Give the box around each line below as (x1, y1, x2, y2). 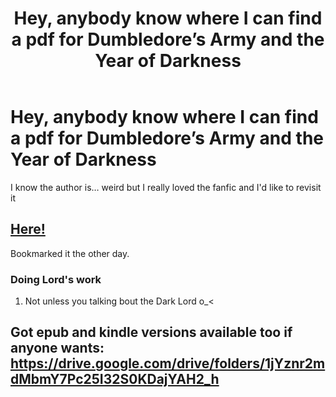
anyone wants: (10, 340, 105, 357)
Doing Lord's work (10, 272, 102, 286)
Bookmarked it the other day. (10, 247, 130, 259)
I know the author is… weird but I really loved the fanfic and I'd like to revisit (10, 181, 322, 193)
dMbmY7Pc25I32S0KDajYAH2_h (10, 371, 220, 388)
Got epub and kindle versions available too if (10, 324, 293, 341)
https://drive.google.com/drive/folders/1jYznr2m (10, 355, 326, 372)
